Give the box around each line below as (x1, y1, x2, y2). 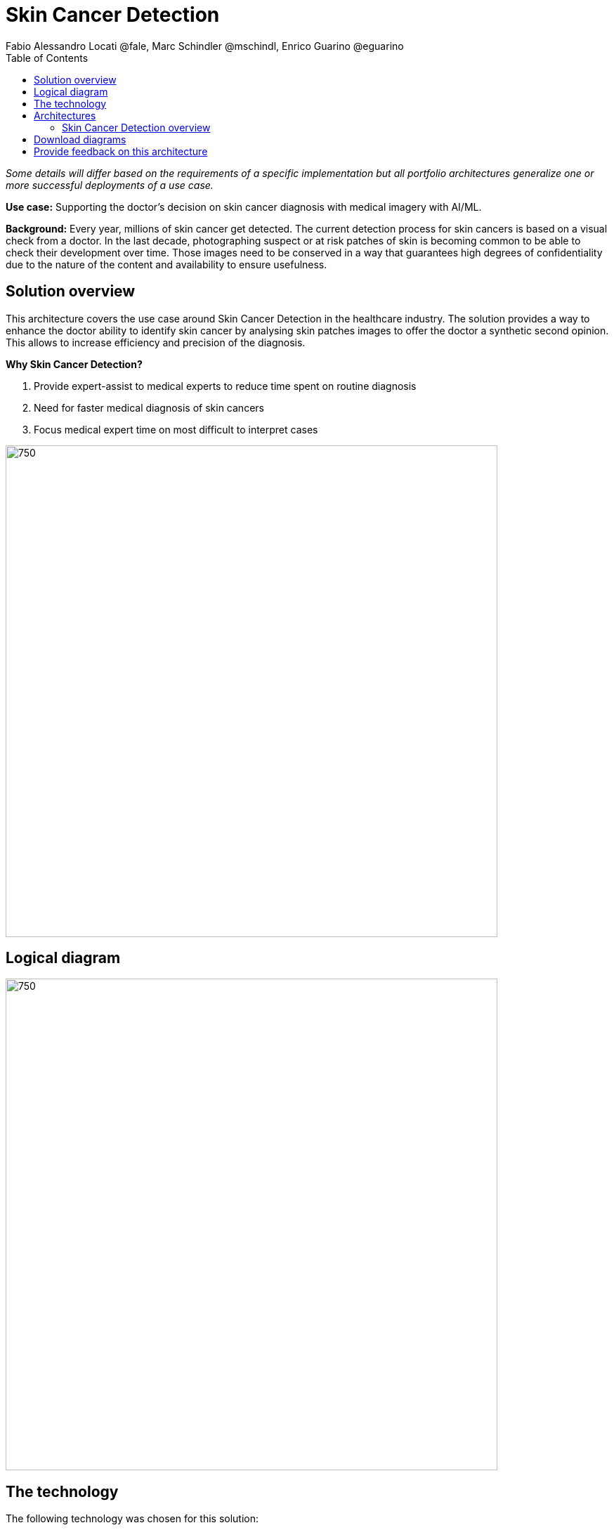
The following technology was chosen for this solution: (6, 1512, 259, 1525)
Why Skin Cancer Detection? (6, 358, 143, 370)
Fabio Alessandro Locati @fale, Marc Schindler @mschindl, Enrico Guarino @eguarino (6, 39, 404, 52)
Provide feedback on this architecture (34, 145, 208, 157)
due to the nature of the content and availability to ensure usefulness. (6, 258, 327, 270)
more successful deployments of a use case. (6, 178, 214, 191)
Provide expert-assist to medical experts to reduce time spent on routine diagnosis (34, 379, 417, 392)
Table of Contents (6, 51, 89, 64)
